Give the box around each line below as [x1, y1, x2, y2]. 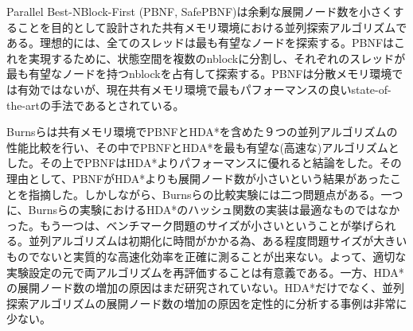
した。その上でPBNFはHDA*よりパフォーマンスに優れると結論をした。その [6, 154, 402, 171]
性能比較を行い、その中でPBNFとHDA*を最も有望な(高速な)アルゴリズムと [6, 138, 399, 155]
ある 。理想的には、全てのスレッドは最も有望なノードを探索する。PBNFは [6, 34, 395, 51]
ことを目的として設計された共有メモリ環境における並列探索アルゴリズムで [17, 18, 407, 35]
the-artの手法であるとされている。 [6, 96, 185, 113]
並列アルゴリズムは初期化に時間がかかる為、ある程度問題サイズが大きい [28, 232, 407, 249]
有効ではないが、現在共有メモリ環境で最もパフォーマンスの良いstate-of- [17, 80, 392, 97]
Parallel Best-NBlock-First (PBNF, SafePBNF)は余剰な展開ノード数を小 [6, 3, 371, 19]
